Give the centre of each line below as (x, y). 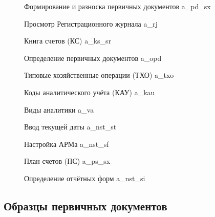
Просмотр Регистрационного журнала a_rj (91, 23)
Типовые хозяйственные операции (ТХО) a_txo (99, 75)
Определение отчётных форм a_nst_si (85, 178)
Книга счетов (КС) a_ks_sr (68, 41)
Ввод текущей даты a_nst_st (70, 127)
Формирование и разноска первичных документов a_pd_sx (117, 6)
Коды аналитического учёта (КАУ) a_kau (90, 92)
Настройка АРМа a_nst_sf (67, 144)
